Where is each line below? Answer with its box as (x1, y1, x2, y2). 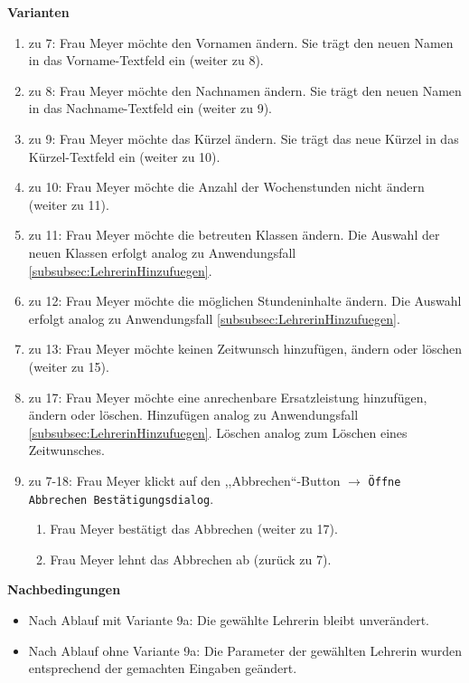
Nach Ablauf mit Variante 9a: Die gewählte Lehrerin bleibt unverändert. (28, 610, 429, 629)
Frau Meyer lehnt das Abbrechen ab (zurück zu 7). (50, 549, 332, 568)
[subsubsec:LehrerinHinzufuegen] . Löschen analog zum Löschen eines (28, 422, 408, 441)
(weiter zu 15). (28, 356, 109, 375)
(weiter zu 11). (28, 194, 109, 213)
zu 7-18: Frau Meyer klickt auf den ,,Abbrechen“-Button (28, 470, 341, 489)
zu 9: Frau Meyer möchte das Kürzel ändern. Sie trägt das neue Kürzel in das (28, 128, 459, 147)
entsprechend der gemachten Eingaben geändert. (28, 659, 297, 678)
